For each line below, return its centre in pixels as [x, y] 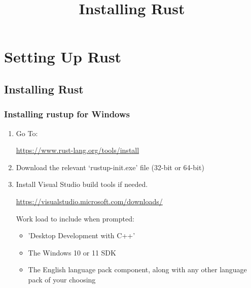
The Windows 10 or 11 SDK [72, 252]
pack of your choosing [62, 279]
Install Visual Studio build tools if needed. [82, 184]
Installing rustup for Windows [67, 114]
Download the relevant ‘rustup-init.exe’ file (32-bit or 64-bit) [110, 167]
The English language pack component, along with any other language [137, 269]
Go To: [27, 133]
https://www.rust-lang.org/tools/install [78, 150]
